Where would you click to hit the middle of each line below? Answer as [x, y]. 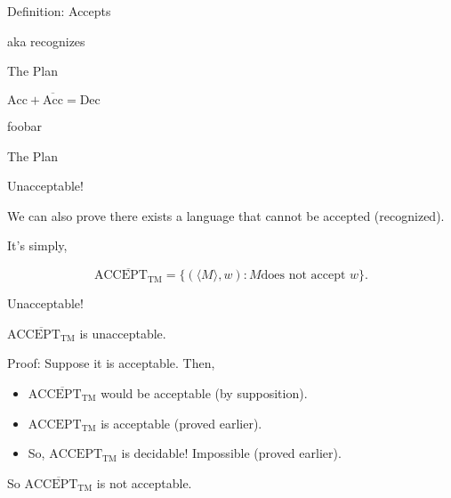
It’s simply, [37, 245]
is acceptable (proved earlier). [181, 423]
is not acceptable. [144, 482]
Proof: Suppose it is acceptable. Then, [111, 363]
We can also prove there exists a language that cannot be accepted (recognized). [226, 215]
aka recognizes [46, 41]
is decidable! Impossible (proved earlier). [231, 453]
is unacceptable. [123, 333]
